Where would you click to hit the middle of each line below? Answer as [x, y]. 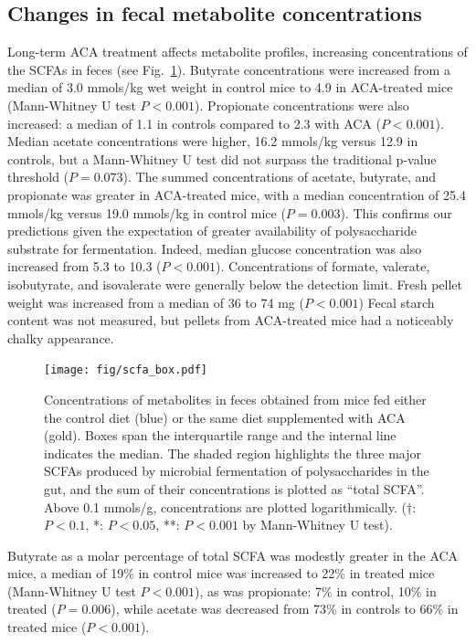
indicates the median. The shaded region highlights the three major [233, 453]
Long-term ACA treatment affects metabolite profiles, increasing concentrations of [238, 52]
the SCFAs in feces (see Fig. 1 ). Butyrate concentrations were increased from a [229, 69]
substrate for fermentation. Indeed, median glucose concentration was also [215, 248]
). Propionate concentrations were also [302, 105]
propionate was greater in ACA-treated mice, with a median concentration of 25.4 [237, 194]
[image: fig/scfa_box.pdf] [126, 370]
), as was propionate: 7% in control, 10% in [316, 590]
